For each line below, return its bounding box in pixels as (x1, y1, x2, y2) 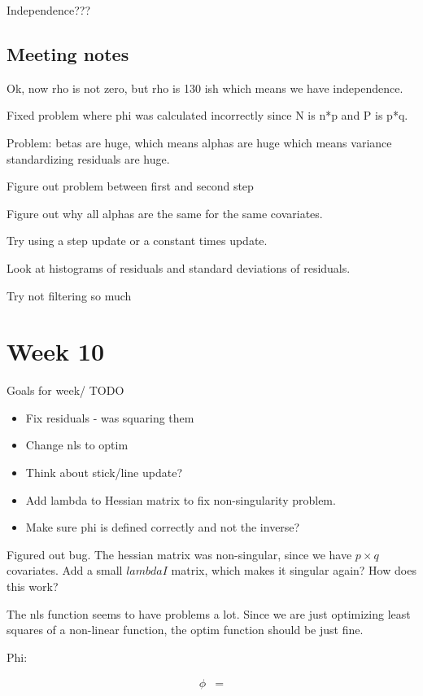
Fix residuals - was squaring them (25, 409, 194, 426)
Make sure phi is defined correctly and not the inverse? (25, 519, 300, 536)
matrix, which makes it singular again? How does (171, 562, 416, 579)
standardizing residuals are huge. (7, 150, 170, 167)
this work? (7, 578, 59, 595)
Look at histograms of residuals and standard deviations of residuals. (7, 259, 351, 276)
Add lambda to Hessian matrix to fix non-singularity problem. (25, 491, 336, 508)
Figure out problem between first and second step (7, 177, 254, 195)
